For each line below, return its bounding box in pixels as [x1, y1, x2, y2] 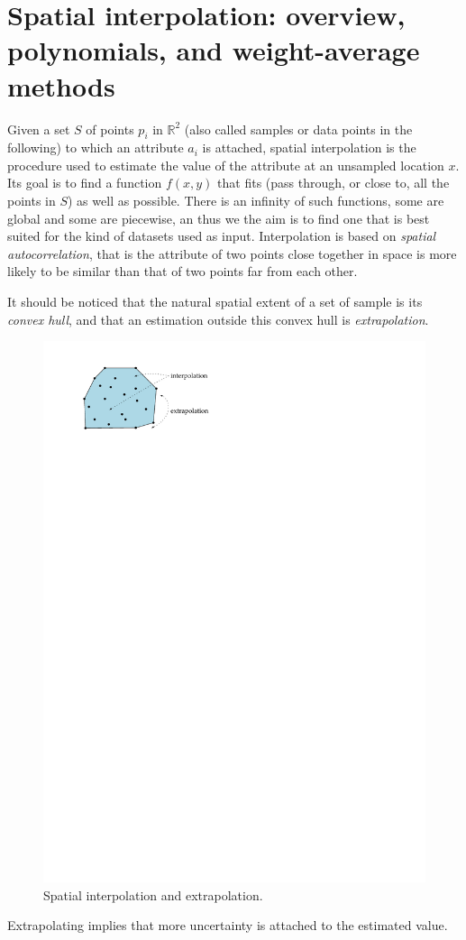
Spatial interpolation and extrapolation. [43, 885, 263, 904]
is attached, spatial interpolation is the [202, 138, 416, 157]
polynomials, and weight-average [7, 32, 420, 69]
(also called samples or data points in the [184, 119, 413, 138]
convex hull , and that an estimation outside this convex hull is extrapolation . [7, 309, 429, 328]
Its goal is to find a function [7, 173, 162, 192]
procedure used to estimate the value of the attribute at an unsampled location [7, 155, 444, 174]
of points [86, 119, 134, 138]
